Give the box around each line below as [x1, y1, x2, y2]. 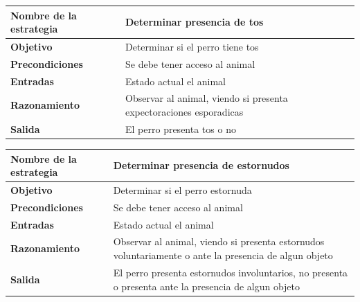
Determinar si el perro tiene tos [125, 39, 259, 53]
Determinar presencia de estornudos [113, 158, 289, 172]
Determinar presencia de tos [125, 15, 264, 29]
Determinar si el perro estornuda [113, 182, 252, 197]
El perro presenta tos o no [125, 121, 236, 136]
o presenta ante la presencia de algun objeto [113, 278, 300, 293]
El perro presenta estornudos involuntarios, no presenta [113, 265, 348, 279]
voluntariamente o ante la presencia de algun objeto [113, 248, 333, 263]
